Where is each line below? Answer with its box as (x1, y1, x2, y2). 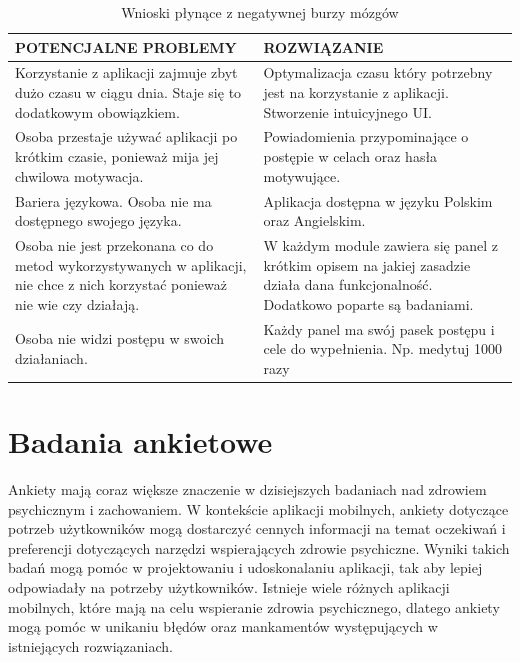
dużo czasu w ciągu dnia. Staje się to (15, 82, 242, 103)
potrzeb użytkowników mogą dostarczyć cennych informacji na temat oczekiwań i (8, 518, 506, 539)
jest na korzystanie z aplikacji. (263, 82, 449, 103)
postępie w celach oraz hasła (263, 146, 438, 167)
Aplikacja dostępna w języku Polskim (263, 190, 493, 211)
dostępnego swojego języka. (15, 210, 182, 231)
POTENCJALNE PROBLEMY (15, 36, 237, 57)
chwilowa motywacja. (15, 165, 144, 186)
